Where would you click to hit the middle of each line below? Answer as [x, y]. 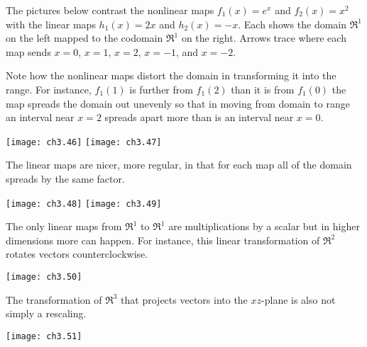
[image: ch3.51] [44, 336]
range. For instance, [49, 89]
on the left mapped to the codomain [84, 38]
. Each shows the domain [292, 24]
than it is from [263, 89]
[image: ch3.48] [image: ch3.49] [84, 204]
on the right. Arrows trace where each [264, 38]
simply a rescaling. [46, 313]
